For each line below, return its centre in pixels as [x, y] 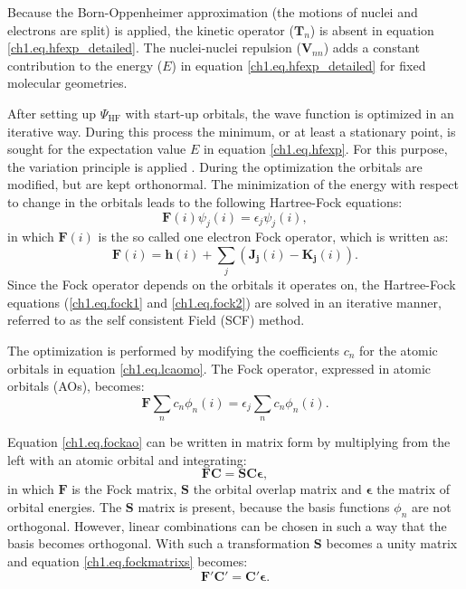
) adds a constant [371, 47]
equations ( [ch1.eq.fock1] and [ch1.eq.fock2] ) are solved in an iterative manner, [224, 302]
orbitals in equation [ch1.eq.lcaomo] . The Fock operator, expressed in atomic [219, 368]
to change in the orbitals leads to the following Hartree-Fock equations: [205, 201]
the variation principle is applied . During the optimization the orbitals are [215, 166]
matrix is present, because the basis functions [264, 506]
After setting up [52, 113]
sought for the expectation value [97, 149]
